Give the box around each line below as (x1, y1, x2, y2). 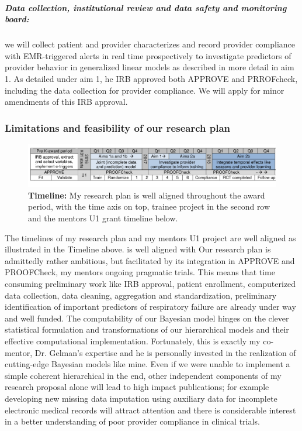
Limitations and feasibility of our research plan (5, 120, 230, 135)
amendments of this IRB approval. (5, 95, 128, 108)
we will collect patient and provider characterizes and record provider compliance (5, 38, 295, 50)
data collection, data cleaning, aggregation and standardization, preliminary (5, 289, 277, 301)
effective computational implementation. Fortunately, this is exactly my (5, 334, 261, 347)
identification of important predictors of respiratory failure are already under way (5, 300, 296, 313)
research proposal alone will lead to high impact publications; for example (5, 381, 269, 393)
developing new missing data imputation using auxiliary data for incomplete (5, 392, 277, 404)
